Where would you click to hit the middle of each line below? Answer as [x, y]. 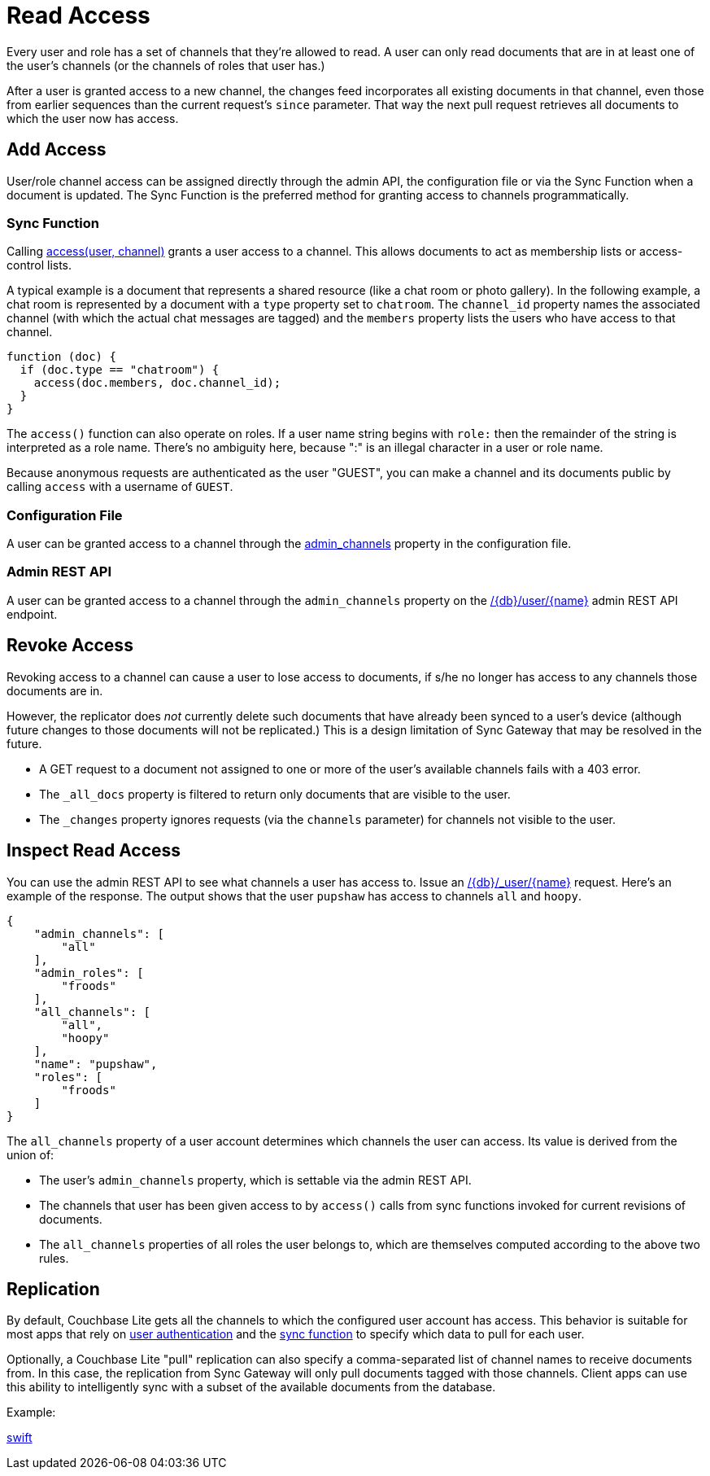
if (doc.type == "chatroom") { [120, 370]
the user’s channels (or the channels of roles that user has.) [166, 65]
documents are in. [55, 690]
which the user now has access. [93, 118]
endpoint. [32, 614]
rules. [54, 1258]
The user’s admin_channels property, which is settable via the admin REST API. [255, 1180]
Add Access [57, 150]
